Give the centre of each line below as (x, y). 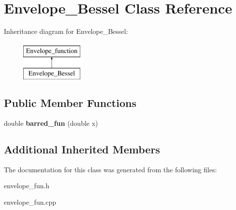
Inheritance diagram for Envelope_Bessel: (66, 31)
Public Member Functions (70, 103)
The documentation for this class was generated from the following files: (111, 169)
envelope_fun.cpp (30, 202)
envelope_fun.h (27, 186)
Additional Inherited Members (82, 149)
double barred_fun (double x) (51, 123)
